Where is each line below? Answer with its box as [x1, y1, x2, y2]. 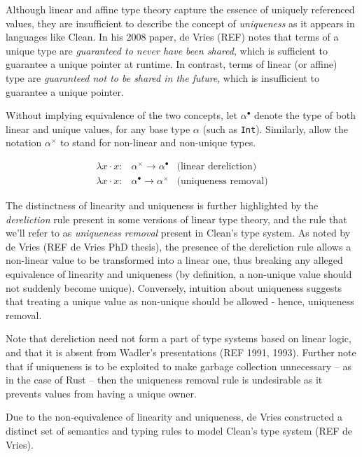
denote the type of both [254, 108, 356, 122]
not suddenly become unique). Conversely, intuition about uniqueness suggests [6, 280, 342, 295]
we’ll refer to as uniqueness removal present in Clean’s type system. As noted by [6, 225, 351, 240]
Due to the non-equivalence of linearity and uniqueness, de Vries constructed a [6, 409, 342, 424]
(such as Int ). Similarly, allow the [202, 121, 349, 136]
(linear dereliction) [176, 162, 257, 172]
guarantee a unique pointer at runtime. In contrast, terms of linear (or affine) [6, 57, 337, 71]
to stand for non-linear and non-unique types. [60, 135, 256, 150]
